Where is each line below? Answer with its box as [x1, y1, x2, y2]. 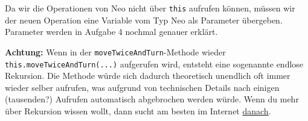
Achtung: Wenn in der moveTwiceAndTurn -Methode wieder [5, 45, 226, 58]
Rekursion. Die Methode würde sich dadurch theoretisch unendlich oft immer [5, 69, 290, 82]
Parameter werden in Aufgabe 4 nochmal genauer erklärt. [5, 25, 218, 38]
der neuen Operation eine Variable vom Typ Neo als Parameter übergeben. [5, 13, 283, 26]
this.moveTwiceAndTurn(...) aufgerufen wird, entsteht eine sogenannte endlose [5, 57, 304, 70]
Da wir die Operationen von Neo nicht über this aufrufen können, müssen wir [5, 2, 295, 14]
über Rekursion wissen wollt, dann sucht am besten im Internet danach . [5, 104, 271, 117]
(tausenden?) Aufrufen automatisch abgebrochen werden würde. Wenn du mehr [5, 93, 299, 105]
